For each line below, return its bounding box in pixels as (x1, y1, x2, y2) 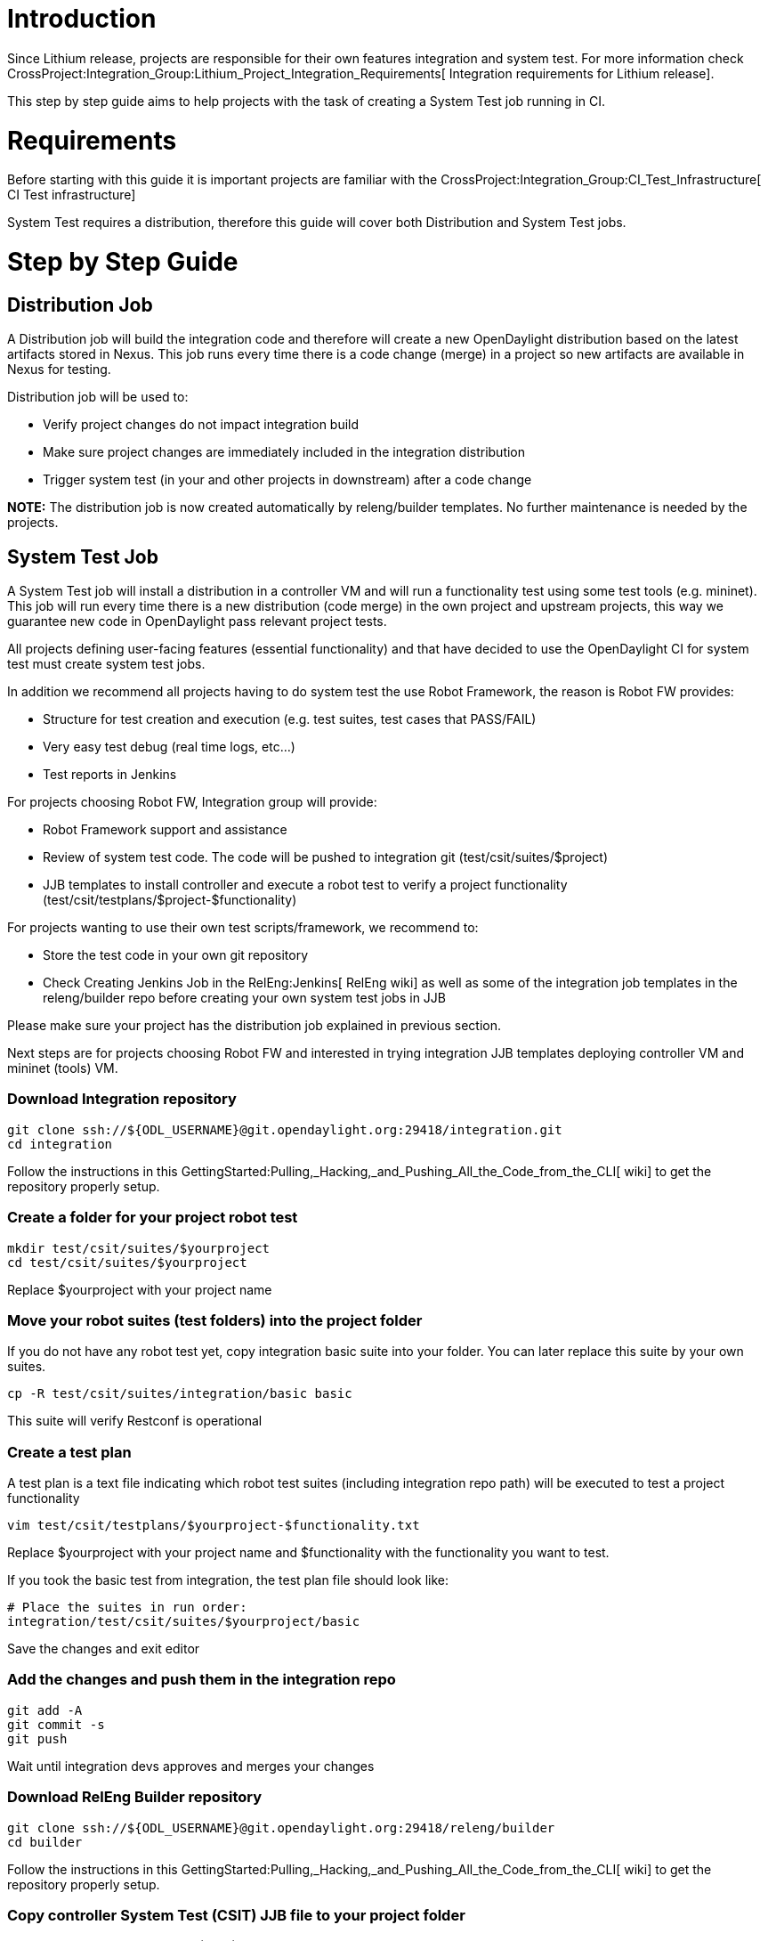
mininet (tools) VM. (7, 1060, 118, 1076)
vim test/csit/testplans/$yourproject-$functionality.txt (7, 1518, 420, 1533)
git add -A (7, 1702, 83, 1718)
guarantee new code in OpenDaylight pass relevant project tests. (7, 613, 387, 629)
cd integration (7, 1136, 113, 1151)
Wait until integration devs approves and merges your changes (7, 1758, 375, 1774)
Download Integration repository (7, 1090, 237, 1109)
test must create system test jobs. (7, 656, 206, 672)
